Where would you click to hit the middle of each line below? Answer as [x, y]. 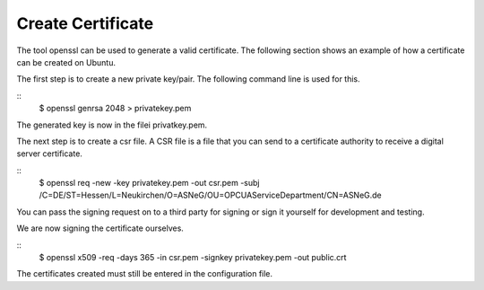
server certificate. [49, 154]
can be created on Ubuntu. [66, 62]
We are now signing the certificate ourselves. [100, 228]
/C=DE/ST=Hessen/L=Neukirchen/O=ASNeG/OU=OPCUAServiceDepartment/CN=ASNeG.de [211, 195]
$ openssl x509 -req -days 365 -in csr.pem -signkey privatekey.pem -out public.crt [193, 258]
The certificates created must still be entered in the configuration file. [145, 274]
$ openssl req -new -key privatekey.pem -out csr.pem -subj [149, 183]
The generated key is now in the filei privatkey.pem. [112, 125]
